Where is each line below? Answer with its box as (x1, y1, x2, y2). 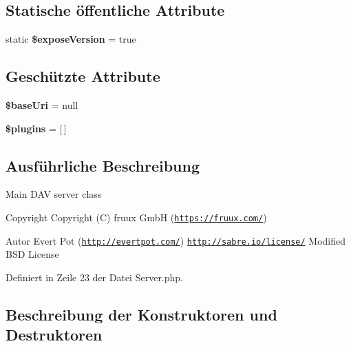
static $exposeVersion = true (6, 32, 136, 46)
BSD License (6, 247, 59, 261)
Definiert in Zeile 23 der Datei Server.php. (6, 269, 184, 284)
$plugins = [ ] (6, 121, 67, 135)
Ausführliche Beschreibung (6, 154, 200, 176)
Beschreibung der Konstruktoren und (6, 303, 277, 325)
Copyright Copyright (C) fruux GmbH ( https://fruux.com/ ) (6, 210, 267, 224)
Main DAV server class (6, 187, 102, 201)
